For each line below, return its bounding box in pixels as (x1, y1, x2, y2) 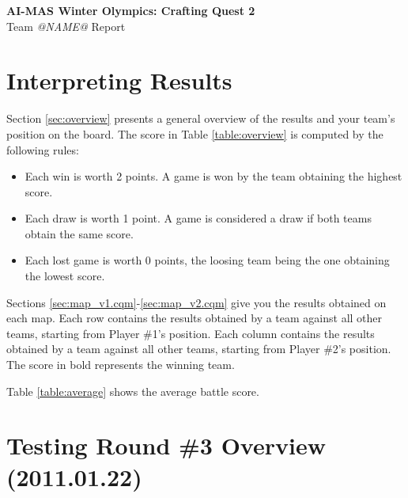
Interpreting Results (6, 64, 232, 97)
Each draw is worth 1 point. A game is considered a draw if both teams (25, 210, 372, 226)
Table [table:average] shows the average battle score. (6, 382, 259, 399)
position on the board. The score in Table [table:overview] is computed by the (6, 125, 383, 142)
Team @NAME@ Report (6, 17, 126, 34)
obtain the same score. (25, 225, 134, 241)
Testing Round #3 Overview (6, 429, 326, 462)
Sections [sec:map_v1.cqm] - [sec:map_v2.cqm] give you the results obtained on (6, 294, 387, 310)
